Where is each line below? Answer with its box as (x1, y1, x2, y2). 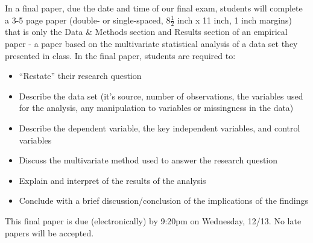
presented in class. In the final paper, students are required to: (5, 49, 236, 62)
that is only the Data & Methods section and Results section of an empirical (5, 25, 288, 38)
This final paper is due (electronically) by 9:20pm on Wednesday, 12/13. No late (5, 214, 302, 227)
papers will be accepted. (5, 226, 94, 239)
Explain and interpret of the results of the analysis (19, 174, 206, 186)
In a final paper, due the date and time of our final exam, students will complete (5, 2, 303, 14)
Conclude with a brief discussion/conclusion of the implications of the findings (19, 194, 309, 207)
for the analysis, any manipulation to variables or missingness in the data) (19, 101, 294, 114)
